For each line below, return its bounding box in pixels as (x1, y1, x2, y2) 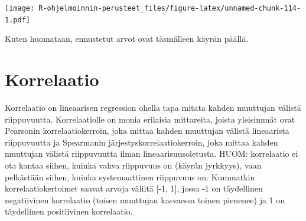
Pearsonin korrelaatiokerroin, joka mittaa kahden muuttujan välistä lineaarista (5, 124, 289, 137)
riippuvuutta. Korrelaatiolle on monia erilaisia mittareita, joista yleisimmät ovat (5, 113, 295, 125)
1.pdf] (5, 15, 30, 24)
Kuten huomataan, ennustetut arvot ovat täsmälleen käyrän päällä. (5, 32, 249, 45)
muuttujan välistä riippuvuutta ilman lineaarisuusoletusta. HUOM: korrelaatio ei (5, 147, 298, 160)
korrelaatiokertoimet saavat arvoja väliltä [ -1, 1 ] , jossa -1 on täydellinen (5, 182, 263, 194)
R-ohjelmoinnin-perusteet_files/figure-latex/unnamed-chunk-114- (38, 4, 301, 12)
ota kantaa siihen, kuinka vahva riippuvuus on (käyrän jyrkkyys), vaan (5, 159, 262, 171)
